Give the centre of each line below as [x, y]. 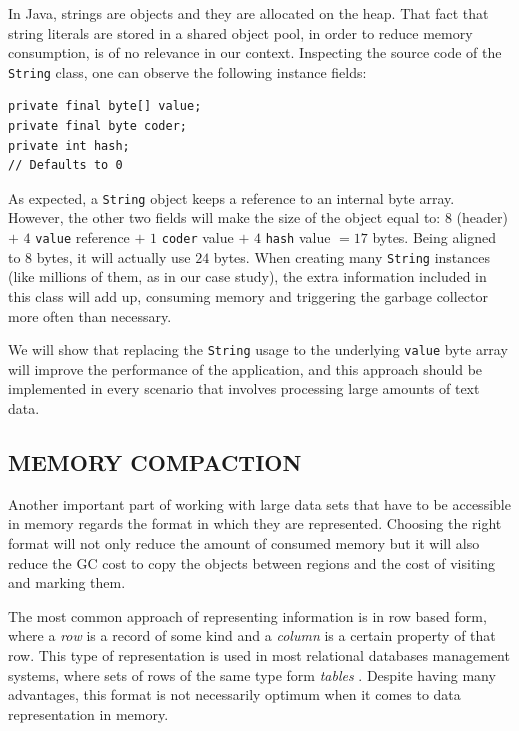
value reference [82, 237]
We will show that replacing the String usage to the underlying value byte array [258, 349]
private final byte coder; [97, 126]
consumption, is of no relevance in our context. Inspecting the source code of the [255, 52]
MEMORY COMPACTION [155, 461]
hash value [298, 237]
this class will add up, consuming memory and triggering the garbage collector [248, 295]
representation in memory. [88, 713]
